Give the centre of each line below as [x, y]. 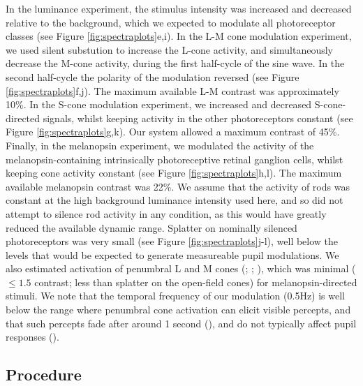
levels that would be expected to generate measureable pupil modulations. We [172, 254]
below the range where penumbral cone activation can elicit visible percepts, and [178, 310]
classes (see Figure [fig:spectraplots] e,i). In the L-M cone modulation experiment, [179, 36]
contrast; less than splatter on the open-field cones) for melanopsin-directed [196, 282]
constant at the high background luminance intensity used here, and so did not [175, 200]
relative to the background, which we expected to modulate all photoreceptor [171, 22]
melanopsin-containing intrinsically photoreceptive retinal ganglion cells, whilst [175, 159]
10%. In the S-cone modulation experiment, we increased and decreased [159, 104]
